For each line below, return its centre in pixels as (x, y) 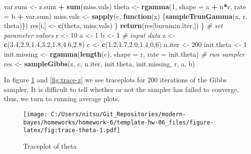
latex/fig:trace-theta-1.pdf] (72, 131)
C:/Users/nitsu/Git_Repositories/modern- (118, 114)
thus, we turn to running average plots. (62, 99)
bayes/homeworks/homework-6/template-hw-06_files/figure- (118, 122)
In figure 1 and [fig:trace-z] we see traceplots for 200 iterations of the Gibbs (116, 80)
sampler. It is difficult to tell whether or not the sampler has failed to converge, (122, 89)
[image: (36, 114)
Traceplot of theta (50, 146)
